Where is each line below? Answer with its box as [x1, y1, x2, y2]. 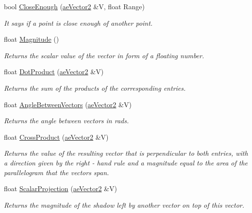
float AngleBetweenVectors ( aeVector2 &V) [4, 99, 132, 109]
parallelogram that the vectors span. [4, 167, 109, 177]
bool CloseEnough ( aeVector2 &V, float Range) [4, 1, 145, 11]
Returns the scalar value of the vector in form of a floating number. [4, 50, 204, 60]
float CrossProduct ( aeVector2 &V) [4, 131, 109, 142]
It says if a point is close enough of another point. [4, 17, 153, 28]
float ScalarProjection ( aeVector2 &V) [4, 183, 117, 194]
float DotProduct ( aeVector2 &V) [4, 66, 104, 77]
